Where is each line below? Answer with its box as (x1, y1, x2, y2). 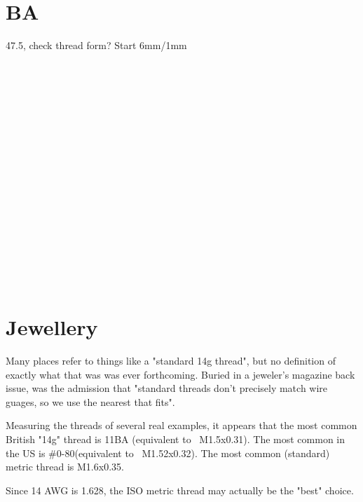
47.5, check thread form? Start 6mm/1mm (6, 38, 187, 53)
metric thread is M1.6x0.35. (6, 459, 124, 474)
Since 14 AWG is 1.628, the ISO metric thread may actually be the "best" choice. (6, 482, 354, 497)
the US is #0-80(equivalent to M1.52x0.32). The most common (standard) (6, 445, 330, 460)
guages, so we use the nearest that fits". (6, 394, 175, 409)
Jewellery (6, 313, 98, 341)
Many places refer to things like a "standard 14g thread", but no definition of (6, 353, 336, 367)
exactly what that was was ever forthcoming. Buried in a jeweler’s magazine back (6, 367, 355, 381)
